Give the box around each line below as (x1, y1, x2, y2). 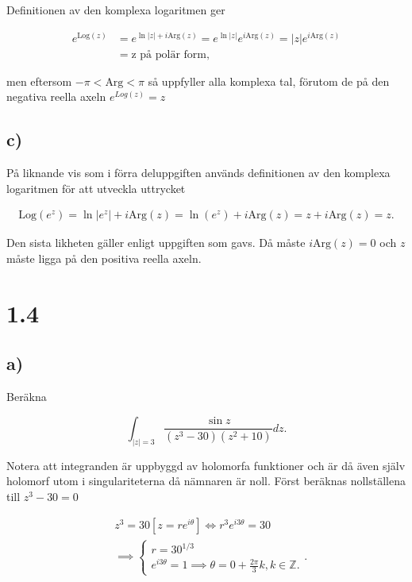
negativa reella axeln (6, 88, 106, 105)
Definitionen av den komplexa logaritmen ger (6, 2, 225, 17)
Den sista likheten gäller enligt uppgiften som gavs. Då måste (6, 234, 306, 251)
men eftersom (6, 72, 72, 89)
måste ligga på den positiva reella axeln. (6, 249, 202, 266)
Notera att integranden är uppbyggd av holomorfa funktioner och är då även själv (6, 457, 406, 473)
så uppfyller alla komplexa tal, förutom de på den (148, 72, 390, 89)
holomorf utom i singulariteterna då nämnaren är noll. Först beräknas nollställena (6, 472, 406, 489)
